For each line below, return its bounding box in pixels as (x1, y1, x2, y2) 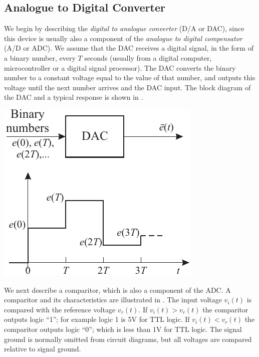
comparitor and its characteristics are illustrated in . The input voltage (4, 294, 222, 305)
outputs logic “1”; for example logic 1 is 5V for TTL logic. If (4, 314, 190, 324)
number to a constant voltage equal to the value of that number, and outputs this (4, 72, 255, 83)
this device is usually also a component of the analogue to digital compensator (4, 33, 242, 43)
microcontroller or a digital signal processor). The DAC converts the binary (4, 62, 236, 73)
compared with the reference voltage (4, 304, 116, 314)
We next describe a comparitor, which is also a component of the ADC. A (4, 284, 231, 295)
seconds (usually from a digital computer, (84, 52, 212, 63)
